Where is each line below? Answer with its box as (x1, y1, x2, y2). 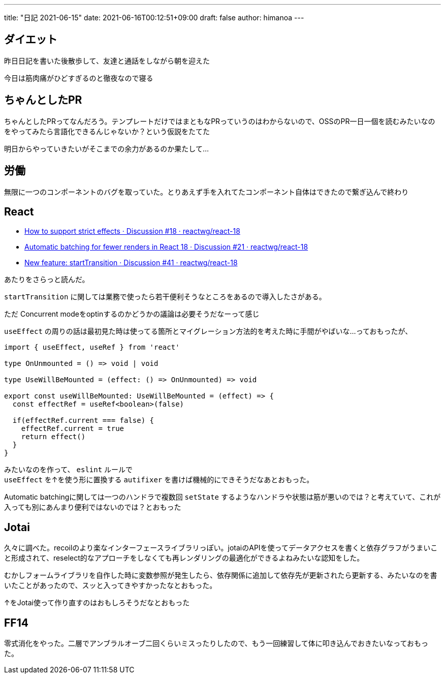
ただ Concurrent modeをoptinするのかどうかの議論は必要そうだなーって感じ (4, 310, 260, 319)
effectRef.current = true (21, 424, 124, 433)
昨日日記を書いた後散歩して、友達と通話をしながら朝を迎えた (4, 56, 210, 65)
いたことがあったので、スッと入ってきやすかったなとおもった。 (4, 581, 217, 590)
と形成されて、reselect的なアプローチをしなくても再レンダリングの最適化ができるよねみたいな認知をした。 (4, 553, 364, 563)
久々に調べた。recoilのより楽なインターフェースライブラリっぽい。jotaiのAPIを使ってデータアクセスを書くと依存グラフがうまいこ (4, 543, 438, 552)
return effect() (21, 433, 86, 441)
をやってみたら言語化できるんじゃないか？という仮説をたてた (4, 127, 210, 136)
